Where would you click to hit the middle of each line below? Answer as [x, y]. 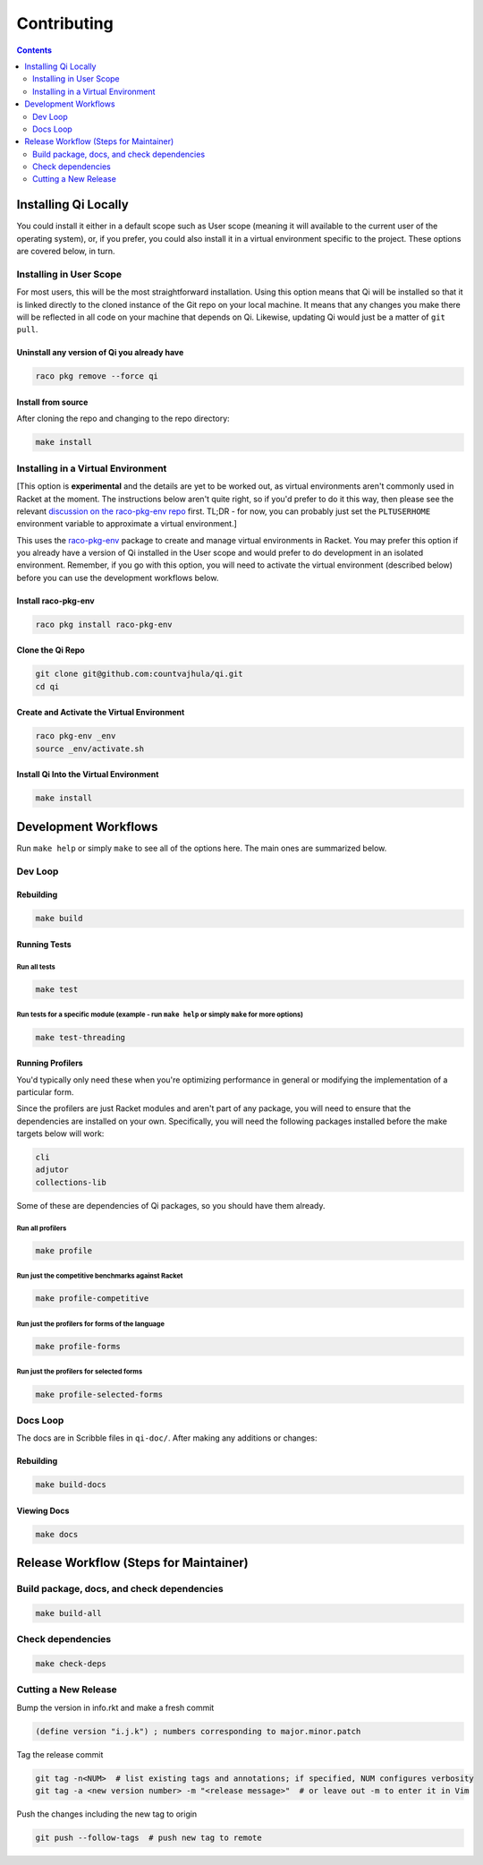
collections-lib [71, 1182]
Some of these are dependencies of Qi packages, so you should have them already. [171, 1205]
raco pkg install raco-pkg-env [104, 624]
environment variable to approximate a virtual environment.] [127, 524]
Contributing [65, 23]
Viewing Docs [43, 1510]
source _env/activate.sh [90, 749]
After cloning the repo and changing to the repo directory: [123, 419]
